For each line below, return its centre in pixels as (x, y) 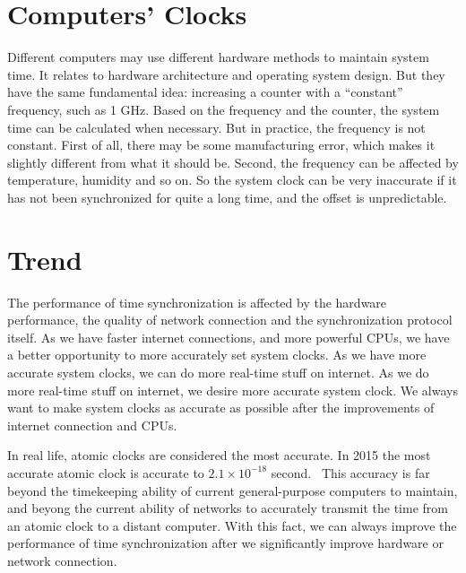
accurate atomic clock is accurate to (106, 472)
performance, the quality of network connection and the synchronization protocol (230, 320)
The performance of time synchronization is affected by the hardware (197, 302)
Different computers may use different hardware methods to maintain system (218, 57)
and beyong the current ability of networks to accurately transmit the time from (228, 508)
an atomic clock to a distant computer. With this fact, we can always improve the (232, 525)
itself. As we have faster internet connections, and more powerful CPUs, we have (229, 337)
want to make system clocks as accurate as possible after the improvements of (221, 408)
